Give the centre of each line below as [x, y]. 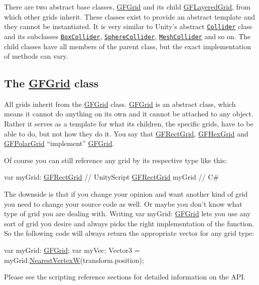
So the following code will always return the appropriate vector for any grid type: [129, 233]
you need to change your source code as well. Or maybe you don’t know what [123, 203]
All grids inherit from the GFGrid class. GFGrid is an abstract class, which [120, 104]
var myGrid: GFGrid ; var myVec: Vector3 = [72, 250]
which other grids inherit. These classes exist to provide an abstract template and [130, 16]
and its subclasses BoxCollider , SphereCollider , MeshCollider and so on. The [127, 36]
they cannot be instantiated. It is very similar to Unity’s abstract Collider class [128, 26]
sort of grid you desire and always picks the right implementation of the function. [129, 223]
